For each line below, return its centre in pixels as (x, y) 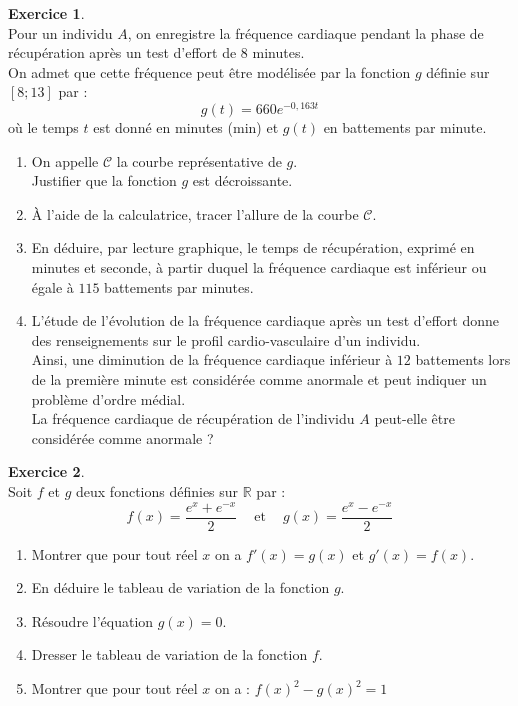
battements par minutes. (179, 286)
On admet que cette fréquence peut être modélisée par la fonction (209, 71)
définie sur (458, 71)
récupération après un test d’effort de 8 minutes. (156, 52)
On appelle (65, 160)
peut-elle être (414, 418)
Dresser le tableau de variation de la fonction (169, 654)
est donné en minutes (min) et (186, 127)
